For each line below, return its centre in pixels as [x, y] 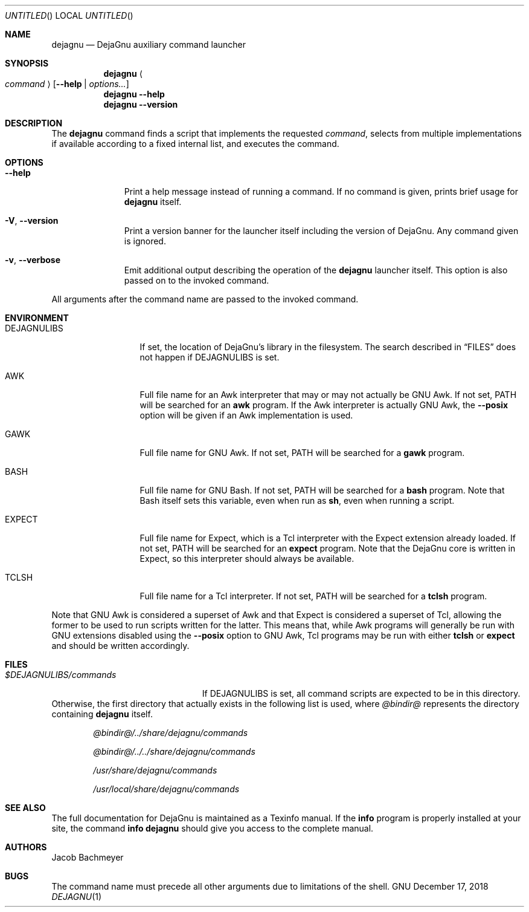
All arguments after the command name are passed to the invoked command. [205, 299]
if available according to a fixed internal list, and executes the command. [195, 144]
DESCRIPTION [34, 123]
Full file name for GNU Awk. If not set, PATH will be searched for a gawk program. [302, 453]
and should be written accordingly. [120, 646]
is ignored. [145, 241]
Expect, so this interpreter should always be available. [247, 559]
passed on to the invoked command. [197, 280]
